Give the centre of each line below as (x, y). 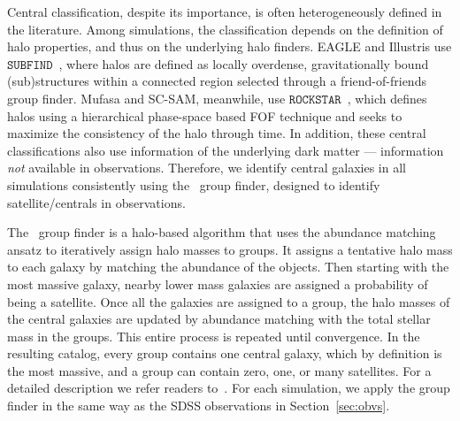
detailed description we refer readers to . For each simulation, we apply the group (229, 388)
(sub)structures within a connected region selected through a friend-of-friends (217, 81)
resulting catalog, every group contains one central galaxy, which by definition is (225, 353)
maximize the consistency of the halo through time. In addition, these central (217, 133)
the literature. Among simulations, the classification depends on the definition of (225, 29)
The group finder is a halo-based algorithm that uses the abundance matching (222, 232)
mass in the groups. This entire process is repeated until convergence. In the (214, 336)
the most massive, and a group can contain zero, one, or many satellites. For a (219, 370)
